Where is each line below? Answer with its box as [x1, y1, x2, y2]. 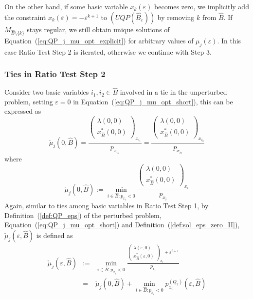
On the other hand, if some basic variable [4, 1, 128, 11]
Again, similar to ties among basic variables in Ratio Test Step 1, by [4, 200, 209, 211]
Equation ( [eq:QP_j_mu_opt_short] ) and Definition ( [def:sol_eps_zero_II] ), [4, 219, 240, 230]
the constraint [4, 12, 46, 22]
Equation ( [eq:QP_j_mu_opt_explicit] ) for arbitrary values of [4, 36, 194, 46]
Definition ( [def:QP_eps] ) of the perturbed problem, [4, 210, 162, 220]
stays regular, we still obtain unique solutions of [27, 24, 170, 34]
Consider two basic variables [4, 87, 89, 97]
